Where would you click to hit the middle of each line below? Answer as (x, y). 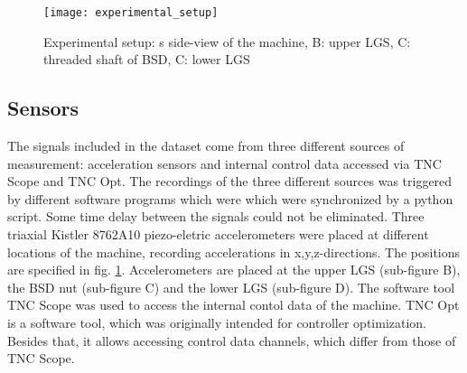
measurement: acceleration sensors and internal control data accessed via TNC (224, 163)
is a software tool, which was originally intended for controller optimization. (217, 322)
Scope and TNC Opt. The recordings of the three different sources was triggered (230, 181)
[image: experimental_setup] (131, 13)
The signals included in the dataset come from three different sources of (206, 146)
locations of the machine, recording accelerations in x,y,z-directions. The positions (234, 252)
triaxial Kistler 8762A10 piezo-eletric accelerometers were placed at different (218, 234)
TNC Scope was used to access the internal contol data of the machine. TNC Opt (233, 305)
